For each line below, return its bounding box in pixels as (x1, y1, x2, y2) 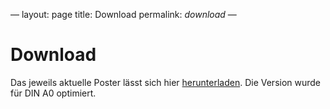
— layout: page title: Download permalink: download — (10, 9, 237, 20)
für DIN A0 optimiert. (10, 87, 97, 99)
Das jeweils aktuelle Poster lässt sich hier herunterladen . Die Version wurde (10, 76, 322, 88)
